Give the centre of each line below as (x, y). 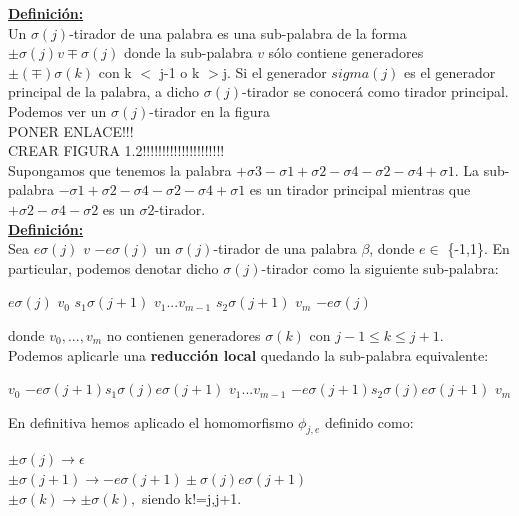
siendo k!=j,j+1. (191, 497)
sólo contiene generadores (346, 52)
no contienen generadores (183, 334)
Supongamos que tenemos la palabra (120, 169)
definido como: (369, 421)
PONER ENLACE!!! (71, 130)
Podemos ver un (57, 110)
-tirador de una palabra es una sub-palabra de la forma (238, 32)
